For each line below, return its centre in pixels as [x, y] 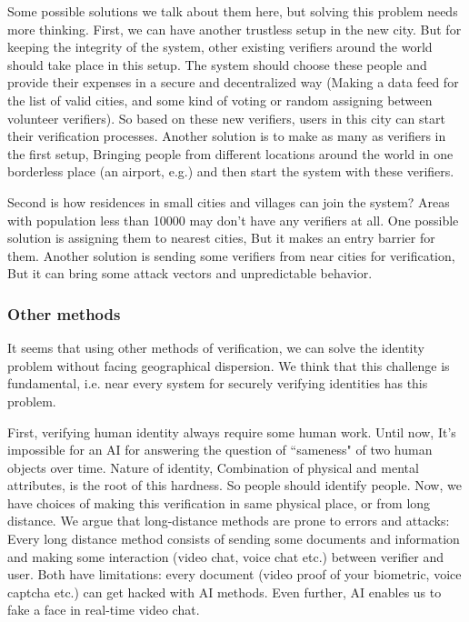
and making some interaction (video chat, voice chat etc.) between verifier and [226, 556]
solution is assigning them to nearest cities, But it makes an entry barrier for [221, 238]
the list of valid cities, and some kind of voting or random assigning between [220, 100]
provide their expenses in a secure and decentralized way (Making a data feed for [233, 82]
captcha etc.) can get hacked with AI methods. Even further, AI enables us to [225, 592]
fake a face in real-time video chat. [104, 610]
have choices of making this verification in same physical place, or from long [219, 502]
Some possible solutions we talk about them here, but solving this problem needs [233, 11]
